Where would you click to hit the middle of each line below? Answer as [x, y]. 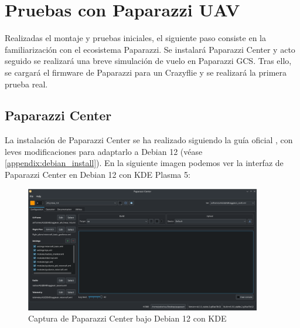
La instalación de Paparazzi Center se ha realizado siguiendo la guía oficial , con [149, 140]
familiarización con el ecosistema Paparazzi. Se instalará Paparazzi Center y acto [150, 49]
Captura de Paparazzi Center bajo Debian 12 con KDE [127, 318]
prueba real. [26, 84]
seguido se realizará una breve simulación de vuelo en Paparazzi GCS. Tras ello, [148, 61]
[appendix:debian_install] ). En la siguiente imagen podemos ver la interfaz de [144, 163]
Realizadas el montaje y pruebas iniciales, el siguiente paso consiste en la [135, 38]
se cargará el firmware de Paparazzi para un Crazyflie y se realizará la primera [146, 72]
